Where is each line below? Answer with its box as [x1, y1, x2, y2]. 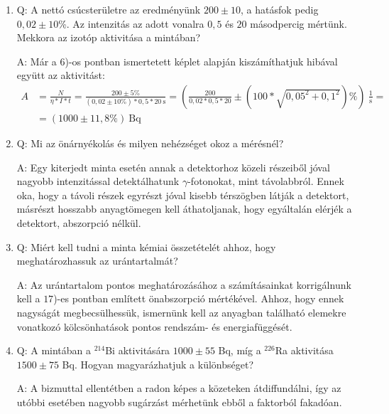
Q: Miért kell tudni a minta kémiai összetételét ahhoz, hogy [16, 239, 276, 254]
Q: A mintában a [16, 343, 92, 358]
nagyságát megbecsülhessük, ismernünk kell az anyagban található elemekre [16, 304, 346, 319]
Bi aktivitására [105, 343, 170, 358]
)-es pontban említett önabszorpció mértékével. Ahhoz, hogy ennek [53, 291, 344, 306]
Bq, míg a [218, 343, 261, 358]
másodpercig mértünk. [250, 16, 347, 31]
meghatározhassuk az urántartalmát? [16, 253, 178, 268]
